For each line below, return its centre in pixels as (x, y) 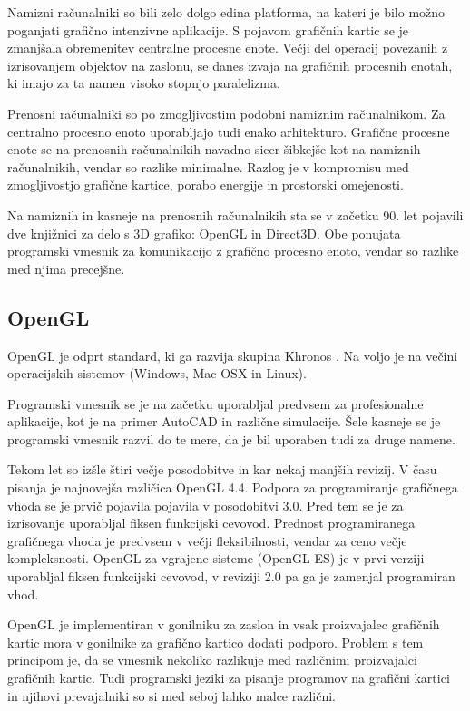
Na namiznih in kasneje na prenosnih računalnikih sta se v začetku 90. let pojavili (235, 214)
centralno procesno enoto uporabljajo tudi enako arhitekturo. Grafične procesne (229, 131)
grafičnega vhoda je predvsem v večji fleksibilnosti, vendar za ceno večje (207, 540)
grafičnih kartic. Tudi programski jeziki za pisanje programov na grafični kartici (229, 678)
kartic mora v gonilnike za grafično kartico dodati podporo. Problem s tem (215, 642)
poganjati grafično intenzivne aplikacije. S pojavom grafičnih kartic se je (208, 29)
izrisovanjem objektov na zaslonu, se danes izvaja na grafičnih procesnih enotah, (230, 65)
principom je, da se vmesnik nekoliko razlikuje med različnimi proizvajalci (212, 660)
